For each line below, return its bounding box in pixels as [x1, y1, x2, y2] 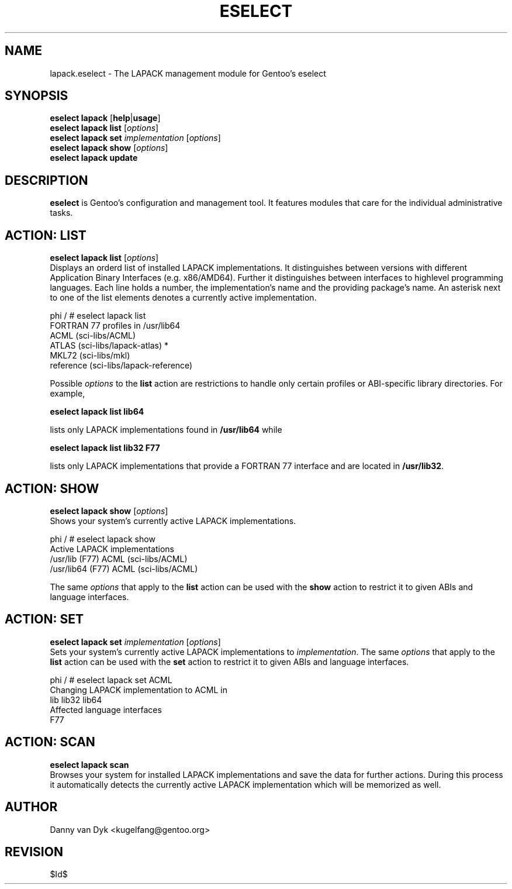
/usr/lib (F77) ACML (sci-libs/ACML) [50, 553, 188, 564]
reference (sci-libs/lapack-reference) [50, 360, 193, 371]
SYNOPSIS [5, 88, 68, 104]
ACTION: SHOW [5, 481, 99, 496]
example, [50, 388, 85, 399]
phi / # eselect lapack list [50, 311, 146, 321]
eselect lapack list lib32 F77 [50, 443, 160, 453]
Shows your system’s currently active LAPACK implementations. [50, 515, 296, 526]
